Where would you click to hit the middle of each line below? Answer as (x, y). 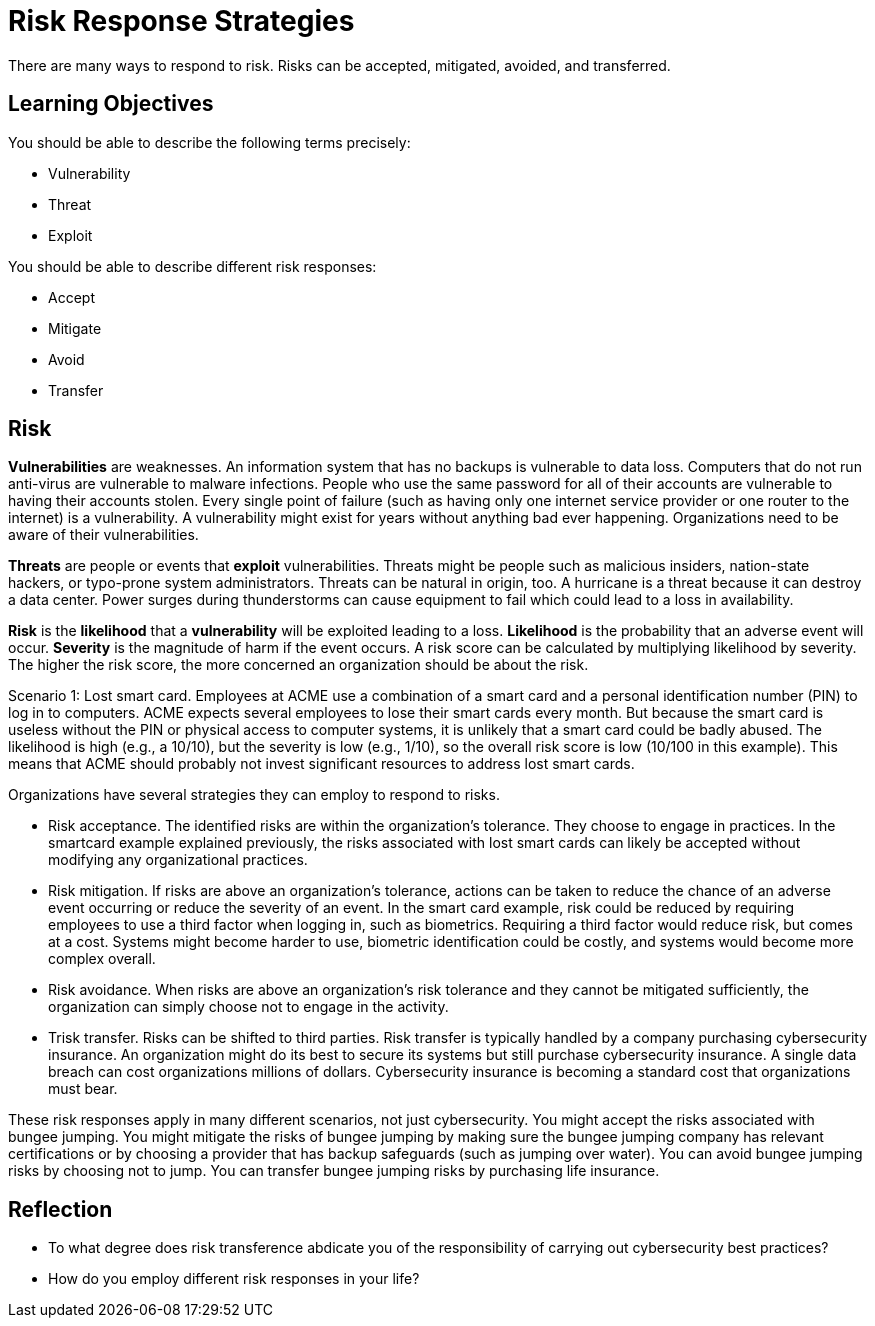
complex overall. (102, 959)
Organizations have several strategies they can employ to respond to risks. (254, 795)
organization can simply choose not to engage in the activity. (248, 1007)
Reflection (60, 1209)
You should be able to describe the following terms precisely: (209, 142)
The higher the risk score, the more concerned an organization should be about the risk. (298, 665)
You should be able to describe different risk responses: (192, 266)
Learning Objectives (111, 104)
